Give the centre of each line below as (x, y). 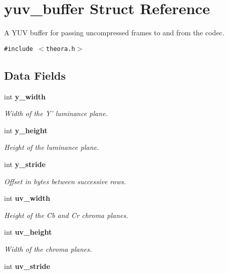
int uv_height (28, 232)
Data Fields (35, 75)
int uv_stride (27, 266)
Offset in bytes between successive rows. (65, 181)
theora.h (61, 49)
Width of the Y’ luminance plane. (56, 113)
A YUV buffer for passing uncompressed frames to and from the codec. (114, 33)
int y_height (26, 130)
